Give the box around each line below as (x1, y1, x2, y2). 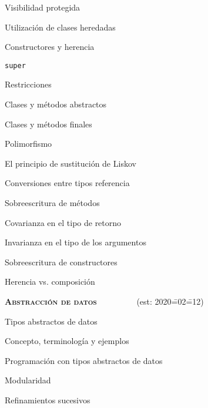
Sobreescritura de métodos (5, 197, 100, 208)
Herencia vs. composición (5, 275, 95, 288)
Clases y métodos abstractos (5, 98, 107, 110)
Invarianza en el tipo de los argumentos (5, 236, 146, 248)
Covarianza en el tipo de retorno (5, 216, 122, 228)
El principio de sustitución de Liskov (5, 157, 136, 169)
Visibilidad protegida (5, 1, 80, 13)
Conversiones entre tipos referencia (5, 177, 130, 189)
